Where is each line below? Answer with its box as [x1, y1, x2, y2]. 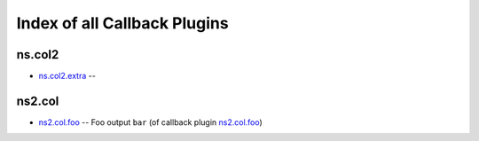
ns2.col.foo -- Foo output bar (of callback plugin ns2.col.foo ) [38, 116, 263, 128]
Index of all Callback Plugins [16, 13, 230, 33]
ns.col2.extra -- [38, 71, 97, 82]
